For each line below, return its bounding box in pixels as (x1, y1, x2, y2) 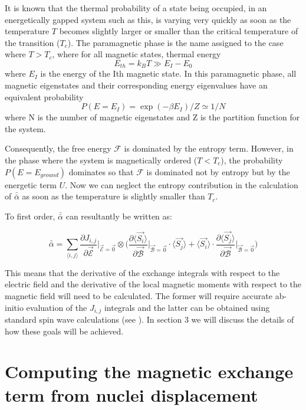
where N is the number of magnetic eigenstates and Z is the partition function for (5, 111, 300, 123)
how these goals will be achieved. (5, 324, 124, 337)
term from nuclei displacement (5, 382, 258, 406)
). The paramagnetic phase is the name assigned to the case (67, 36, 284, 48)
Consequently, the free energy (5, 142, 111, 155)
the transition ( (5, 36, 60, 48)
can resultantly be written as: (65, 209, 172, 222)
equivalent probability (5, 90, 84, 103)
